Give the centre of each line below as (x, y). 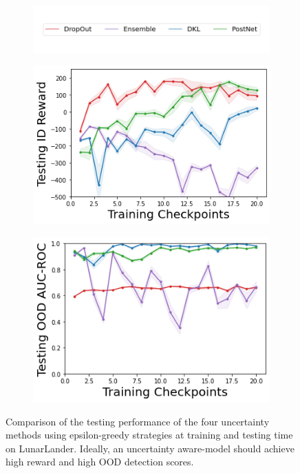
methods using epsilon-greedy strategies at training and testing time (149, 435)
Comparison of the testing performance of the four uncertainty (138, 421)
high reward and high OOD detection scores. (100, 462)
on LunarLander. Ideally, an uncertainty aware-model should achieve (150, 448)
